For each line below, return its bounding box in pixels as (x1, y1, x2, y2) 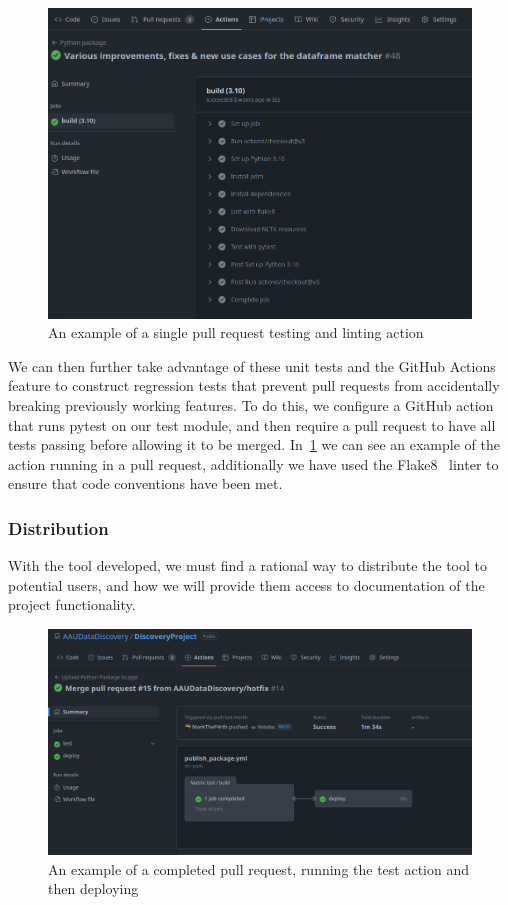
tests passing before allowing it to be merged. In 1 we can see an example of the (8, 434, 500, 455)
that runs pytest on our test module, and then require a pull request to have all (8, 414, 496, 435)
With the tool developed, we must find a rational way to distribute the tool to (8, 555, 487, 576)
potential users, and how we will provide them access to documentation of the (8, 574, 485, 595)
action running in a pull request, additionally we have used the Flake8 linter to (8, 453, 499, 474)
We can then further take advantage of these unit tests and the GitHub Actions (8, 355, 496, 376)
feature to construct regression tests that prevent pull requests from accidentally (8, 375, 500, 396)
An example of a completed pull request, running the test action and (48, 858, 470, 879)
